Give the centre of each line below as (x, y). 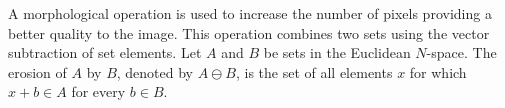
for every (98, 91)
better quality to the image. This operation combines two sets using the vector (249, 32)
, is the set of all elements (314, 71)
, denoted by (154, 71)
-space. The (461, 52)
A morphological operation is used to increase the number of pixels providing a (250, 13)
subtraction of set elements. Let (105, 52)
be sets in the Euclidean (337, 52)
